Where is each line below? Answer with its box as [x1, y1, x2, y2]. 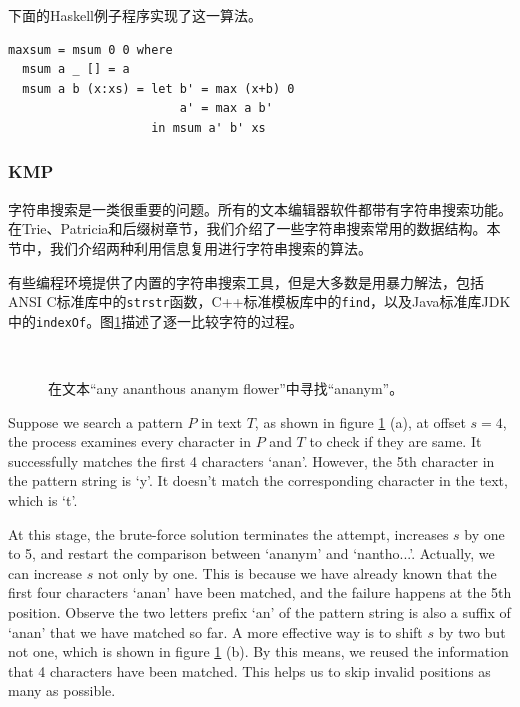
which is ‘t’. [8, 490, 78, 511]
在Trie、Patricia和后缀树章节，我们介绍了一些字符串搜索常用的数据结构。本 [8, 218, 501, 239]
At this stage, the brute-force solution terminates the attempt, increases [8, 523, 449, 544]
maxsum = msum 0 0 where [8, 42, 173, 57]
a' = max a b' [179, 101, 273, 116]
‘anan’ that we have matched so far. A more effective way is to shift [8, 621, 423, 642]
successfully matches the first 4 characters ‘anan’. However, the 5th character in [8, 450, 495, 471]
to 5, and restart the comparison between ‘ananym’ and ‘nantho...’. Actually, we [8, 543, 495, 564]
